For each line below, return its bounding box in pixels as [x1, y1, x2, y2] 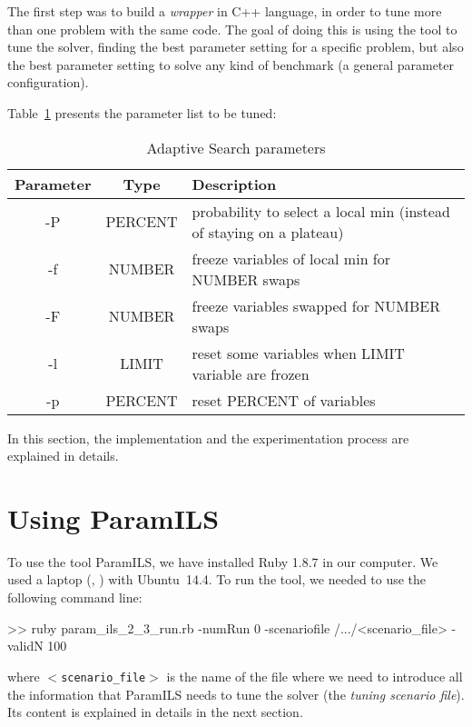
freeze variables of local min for [192, 247, 391, 269]
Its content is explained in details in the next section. [7, 702, 303, 722]
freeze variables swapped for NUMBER [192, 294, 441, 316]
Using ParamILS [7, 499, 220, 536]
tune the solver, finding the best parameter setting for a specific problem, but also [7, 37, 464, 56]
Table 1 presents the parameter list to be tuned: [7, 103, 277, 122]
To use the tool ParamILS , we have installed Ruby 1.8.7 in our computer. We [7, 552, 438, 571]
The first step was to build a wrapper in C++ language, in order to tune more [7, 2, 442, 20]
